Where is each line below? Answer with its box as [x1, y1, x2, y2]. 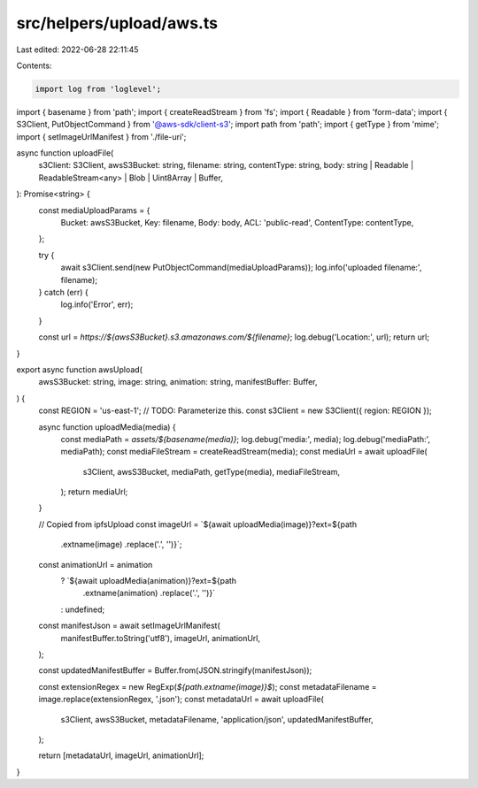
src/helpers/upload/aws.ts [16, 13, 219, 33]
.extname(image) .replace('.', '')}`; [60, 539, 182, 550]
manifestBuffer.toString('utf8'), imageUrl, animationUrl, [60, 632, 261, 643]
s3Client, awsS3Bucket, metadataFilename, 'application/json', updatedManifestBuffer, [60, 714, 374, 724]
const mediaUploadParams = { [38, 204, 150, 216]
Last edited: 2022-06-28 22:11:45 [16, 44, 139, 55]
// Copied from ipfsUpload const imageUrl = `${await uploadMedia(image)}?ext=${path [38, 518, 358, 530]
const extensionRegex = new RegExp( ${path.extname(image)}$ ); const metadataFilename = [38, 681, 377, 692]
